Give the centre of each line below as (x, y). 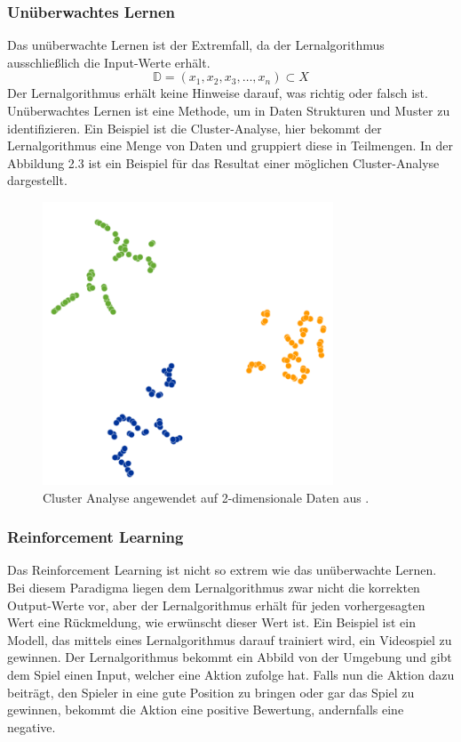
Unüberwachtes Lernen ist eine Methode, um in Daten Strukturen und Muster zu (229, 110)
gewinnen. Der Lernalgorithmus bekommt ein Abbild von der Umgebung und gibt (230, 657)
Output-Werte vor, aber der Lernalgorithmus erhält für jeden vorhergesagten (216, 605)
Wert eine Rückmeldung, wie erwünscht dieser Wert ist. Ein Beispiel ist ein (211, 622)
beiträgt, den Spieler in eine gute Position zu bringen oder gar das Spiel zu (211, 692)
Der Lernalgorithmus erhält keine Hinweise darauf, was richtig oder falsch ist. (218, 93)
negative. (32, 726)
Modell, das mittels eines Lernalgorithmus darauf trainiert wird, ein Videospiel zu (230, 639)
